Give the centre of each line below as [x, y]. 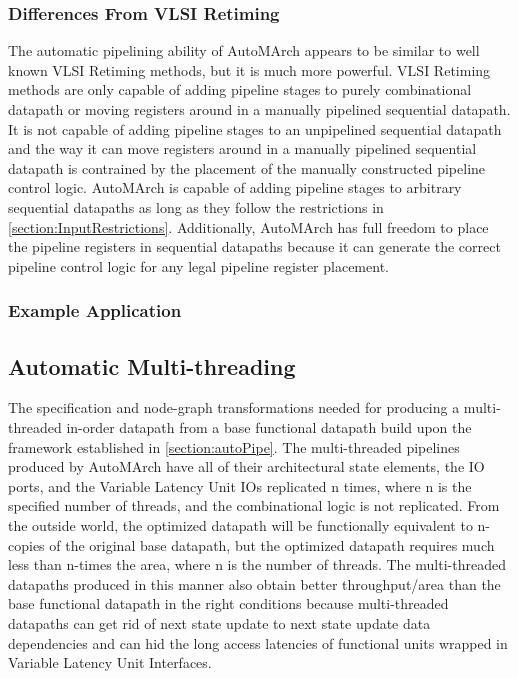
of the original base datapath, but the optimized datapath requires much [272, 544]
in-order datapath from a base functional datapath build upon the [269, 426]
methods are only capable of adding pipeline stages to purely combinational [240, 89]
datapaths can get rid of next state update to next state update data [219, 622]
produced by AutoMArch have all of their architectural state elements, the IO [246, 466]
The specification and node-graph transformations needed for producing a [234, 407]
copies [26, 544]
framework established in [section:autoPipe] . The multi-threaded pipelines [234, 446]
